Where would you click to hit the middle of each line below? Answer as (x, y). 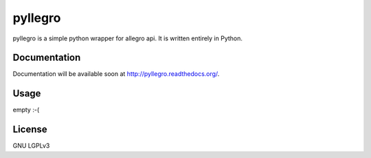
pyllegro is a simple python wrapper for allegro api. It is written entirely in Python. (128, 38)
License (30, 130)
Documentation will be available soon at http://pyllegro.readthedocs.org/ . (116, 74)
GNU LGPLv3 (31, 146)
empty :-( (26, 110)
